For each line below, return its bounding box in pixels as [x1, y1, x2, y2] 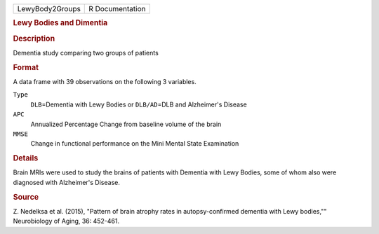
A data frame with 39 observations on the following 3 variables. [13, 77, 197, 85]
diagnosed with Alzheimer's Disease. [13, 178, 121, 186]
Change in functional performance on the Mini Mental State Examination [30, 139, 239, 148]
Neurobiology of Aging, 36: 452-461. [13, 217, 120, 226]
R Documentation [88, 4, 146, 13]
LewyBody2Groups [17, 4, 81, 13]
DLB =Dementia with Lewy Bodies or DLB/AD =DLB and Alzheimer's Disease [30, 100, 247, 109]
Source [13, 192, 39, 202]
